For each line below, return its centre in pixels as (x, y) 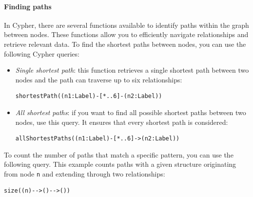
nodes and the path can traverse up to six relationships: (99, 79)
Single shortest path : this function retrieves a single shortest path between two (132, 70)
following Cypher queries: (42, 53)
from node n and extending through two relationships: (85, 173)
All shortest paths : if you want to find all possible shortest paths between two (131, 112)
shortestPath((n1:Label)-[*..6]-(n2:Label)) (89, 96)
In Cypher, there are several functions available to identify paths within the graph (126, 25)
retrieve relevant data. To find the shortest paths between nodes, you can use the (125, 44)
